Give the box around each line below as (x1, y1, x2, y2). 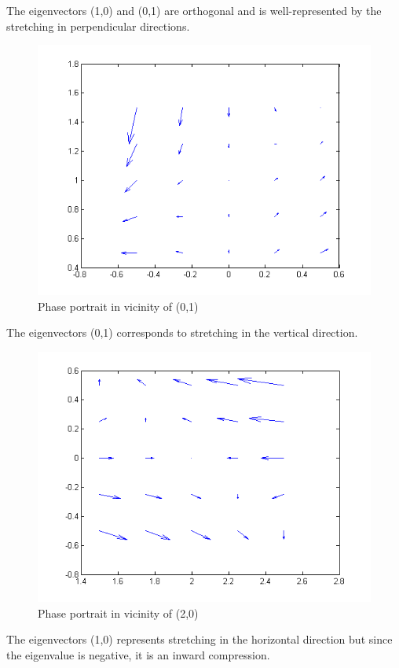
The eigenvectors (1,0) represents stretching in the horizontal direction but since (6, 631, 393, 648)
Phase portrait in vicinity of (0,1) (38, 297, 199, 314)
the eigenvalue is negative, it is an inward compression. (6, 646, 270, 662)
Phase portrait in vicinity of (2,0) (38, 604, 199, 621)
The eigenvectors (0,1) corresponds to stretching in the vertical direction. (6, 324, 358, 341)
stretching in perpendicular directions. (6, 17, 190, 34)
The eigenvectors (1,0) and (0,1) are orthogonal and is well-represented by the (6, 2, 382, 18)
